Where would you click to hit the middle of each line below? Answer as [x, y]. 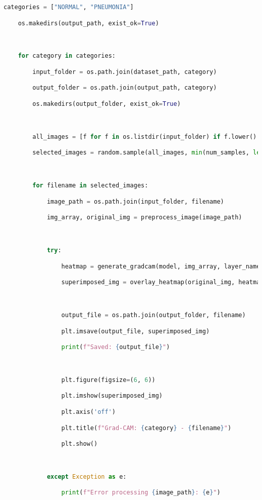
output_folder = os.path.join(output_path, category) [125, 88]
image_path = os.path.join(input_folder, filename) [135, 201]
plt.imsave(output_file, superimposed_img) [136, 331]
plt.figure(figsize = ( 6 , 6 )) [108, 380]
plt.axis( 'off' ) [88, 412]
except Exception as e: [87, 476]
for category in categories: [67, 56]
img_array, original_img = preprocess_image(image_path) [144, 218]
